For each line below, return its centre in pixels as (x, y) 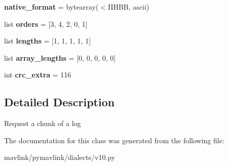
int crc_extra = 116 (38, 75)
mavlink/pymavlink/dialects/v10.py (60, 157)
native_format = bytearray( (51, 7)
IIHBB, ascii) (128, 7)
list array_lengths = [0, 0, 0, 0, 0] (60, 57)
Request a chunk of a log (43, 123)
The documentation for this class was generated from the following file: (114, 140)
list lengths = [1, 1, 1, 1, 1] (48, 41)
